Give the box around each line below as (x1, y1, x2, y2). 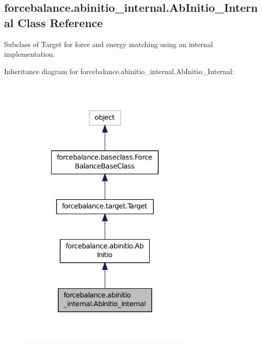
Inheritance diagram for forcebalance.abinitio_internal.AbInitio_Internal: (4, 65, 234, 76)
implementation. (4, 49, 55, 59)
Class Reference (17, 14, 103, 30)
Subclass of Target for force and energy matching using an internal (4, 38, 213, 49)
